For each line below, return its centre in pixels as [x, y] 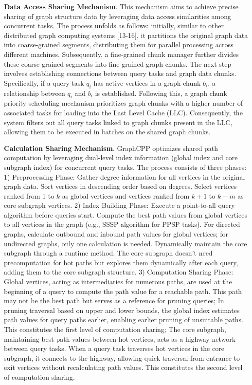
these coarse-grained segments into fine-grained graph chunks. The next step [118, 64]
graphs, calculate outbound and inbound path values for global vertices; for [116, 234]
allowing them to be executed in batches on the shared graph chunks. [107, 132]
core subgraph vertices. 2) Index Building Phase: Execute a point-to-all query [119, 205]
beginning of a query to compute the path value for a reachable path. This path [123, 291]
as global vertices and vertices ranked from [126, 195]
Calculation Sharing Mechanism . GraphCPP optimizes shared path [111, 148]
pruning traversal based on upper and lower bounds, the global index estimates [122, 310]
